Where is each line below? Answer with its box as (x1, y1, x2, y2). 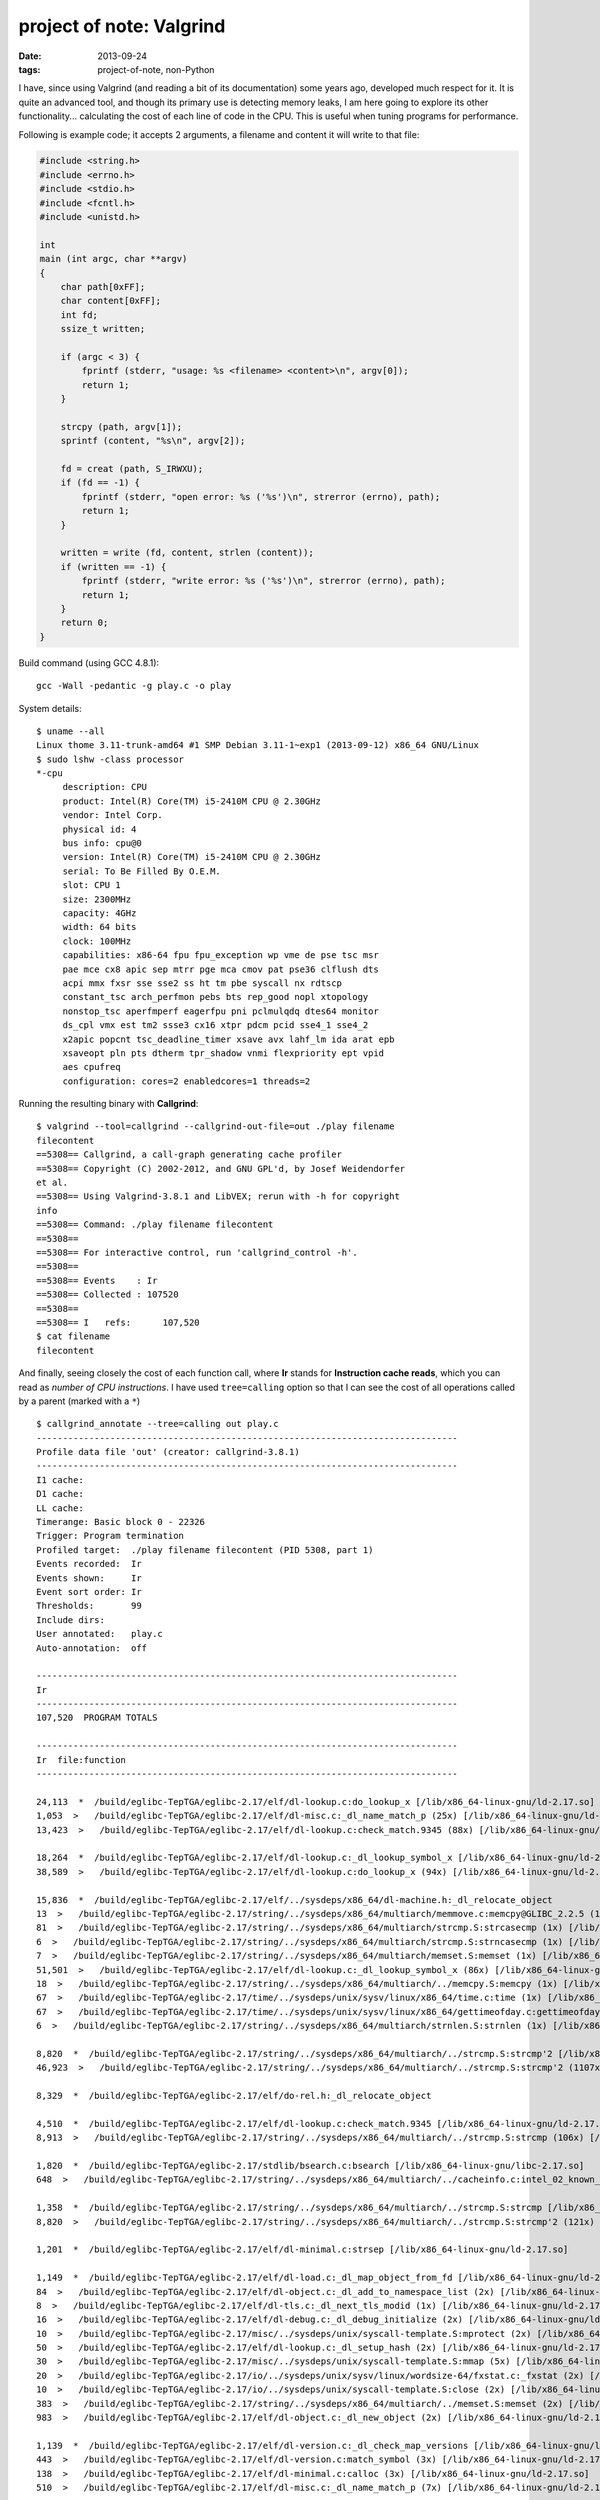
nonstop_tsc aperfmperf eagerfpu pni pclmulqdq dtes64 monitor (62, 1005, 379, 1017)
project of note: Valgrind (18, 15, 226, 37)
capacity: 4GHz (62, 908, 137, 919)
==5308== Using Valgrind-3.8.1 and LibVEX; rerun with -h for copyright (36, 1191, 400, 1202)
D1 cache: (36, 1488, 84, 1500)
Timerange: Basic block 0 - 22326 (36, 1516, 205, 1528)
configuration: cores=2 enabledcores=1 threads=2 (62, 1075, 311, 1087)
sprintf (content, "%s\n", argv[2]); (60, 435, 246, 447)
